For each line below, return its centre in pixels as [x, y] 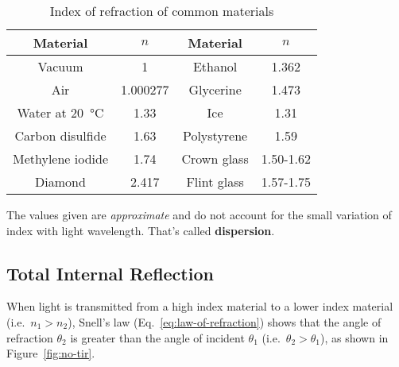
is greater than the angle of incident [157, 337]
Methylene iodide [61, 158]
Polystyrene [215, 135]
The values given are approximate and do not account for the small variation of [199, 214]
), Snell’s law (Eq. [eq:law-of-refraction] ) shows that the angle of [225, 321]
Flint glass [215, 182]
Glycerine [215, 89]
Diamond [60, 182]
